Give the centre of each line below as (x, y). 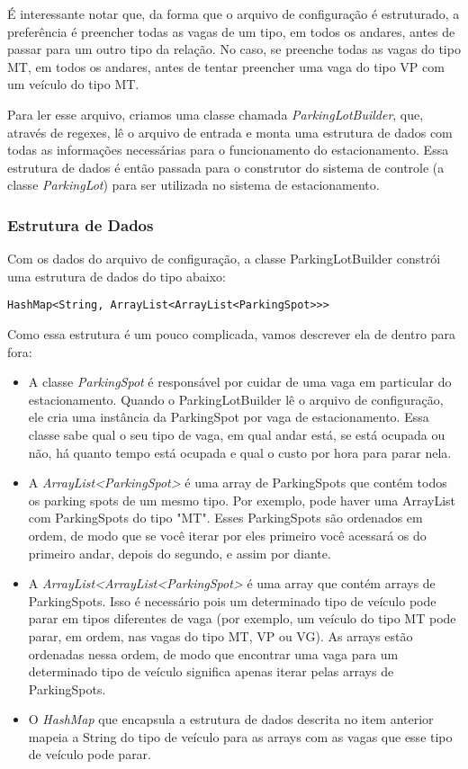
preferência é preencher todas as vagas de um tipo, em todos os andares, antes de (231, 31)
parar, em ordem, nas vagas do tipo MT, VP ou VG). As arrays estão (220, 635)
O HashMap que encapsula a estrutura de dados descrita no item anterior (231, 719)
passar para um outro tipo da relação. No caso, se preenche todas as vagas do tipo (234, 49)
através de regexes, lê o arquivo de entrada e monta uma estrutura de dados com (230, 132)
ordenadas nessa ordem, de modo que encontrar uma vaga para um (213, 653)
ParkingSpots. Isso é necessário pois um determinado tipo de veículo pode (232, 600)
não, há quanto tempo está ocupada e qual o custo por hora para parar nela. (240, 452)
